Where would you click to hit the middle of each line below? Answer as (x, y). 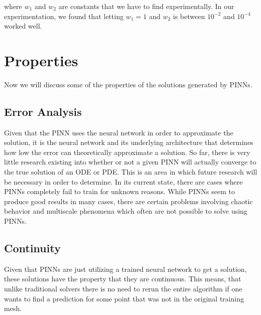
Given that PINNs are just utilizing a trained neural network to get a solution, (125, 269)
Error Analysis (43, 111)
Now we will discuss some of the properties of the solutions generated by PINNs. (128, 84)
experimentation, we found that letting (64, 16)
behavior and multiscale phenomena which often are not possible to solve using (126, 211)
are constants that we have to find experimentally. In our (146, 6)
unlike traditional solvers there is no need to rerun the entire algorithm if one (123, 289)
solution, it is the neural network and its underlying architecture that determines (129, 142)
